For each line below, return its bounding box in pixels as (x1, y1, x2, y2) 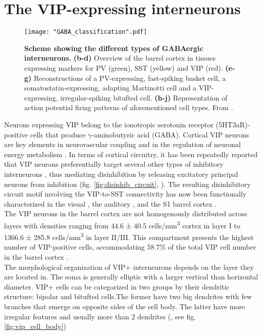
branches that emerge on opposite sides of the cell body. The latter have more (4, 301, 245, 311)
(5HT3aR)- (216, 119, 250, 129)
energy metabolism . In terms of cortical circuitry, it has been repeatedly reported (4, 149, 258, 159)
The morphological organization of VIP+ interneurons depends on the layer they (4, 261, 254, 272)
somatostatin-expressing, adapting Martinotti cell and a (24, 82, 197, 93)
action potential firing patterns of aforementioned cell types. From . (24, 102, 233, 113)
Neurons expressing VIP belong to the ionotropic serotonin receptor (4, 119, 214, 129)
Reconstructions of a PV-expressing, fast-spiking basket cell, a (33, 72, 226, 83)
